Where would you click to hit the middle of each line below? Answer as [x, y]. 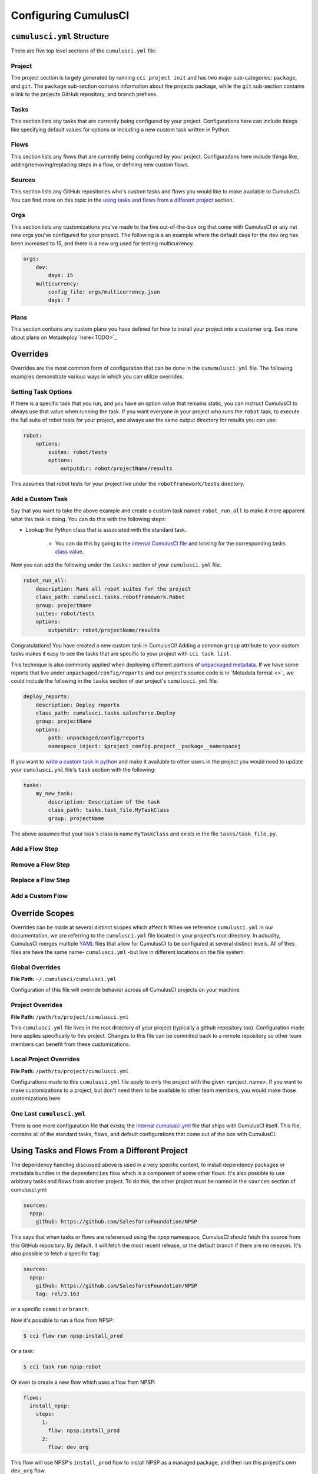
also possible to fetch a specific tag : [55, 1253]
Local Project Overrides [45, 1060]
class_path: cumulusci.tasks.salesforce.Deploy [106, 713]
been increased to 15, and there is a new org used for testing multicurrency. [102, 243]
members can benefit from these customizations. [71, 1044]
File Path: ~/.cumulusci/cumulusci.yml [64, 979]
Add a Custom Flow [39, 896]
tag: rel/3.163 [57, 1294]
